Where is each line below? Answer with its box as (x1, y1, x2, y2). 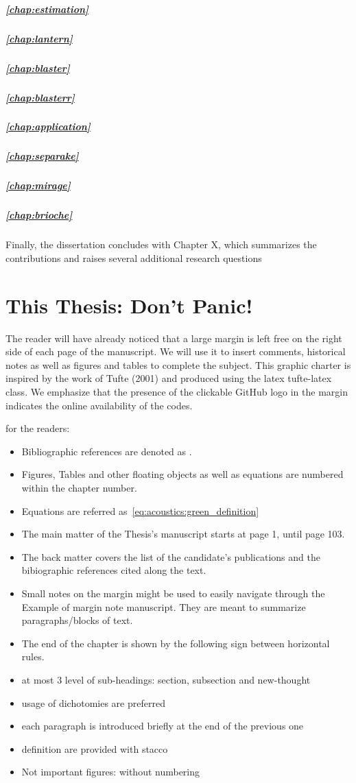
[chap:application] (5, 119, 91, 134)
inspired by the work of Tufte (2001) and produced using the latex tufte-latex (5, 371, 332, 385)
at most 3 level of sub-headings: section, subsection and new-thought (21, 672, 311, 686)
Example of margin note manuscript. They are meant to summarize (21, 599, 306, 614)
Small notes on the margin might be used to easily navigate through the (21, 586, 325, 600)
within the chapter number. (21, 481, 137, 494)
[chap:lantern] (5, 31, 73, 45)
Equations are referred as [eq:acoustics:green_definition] (21, 503, 259, 518)
